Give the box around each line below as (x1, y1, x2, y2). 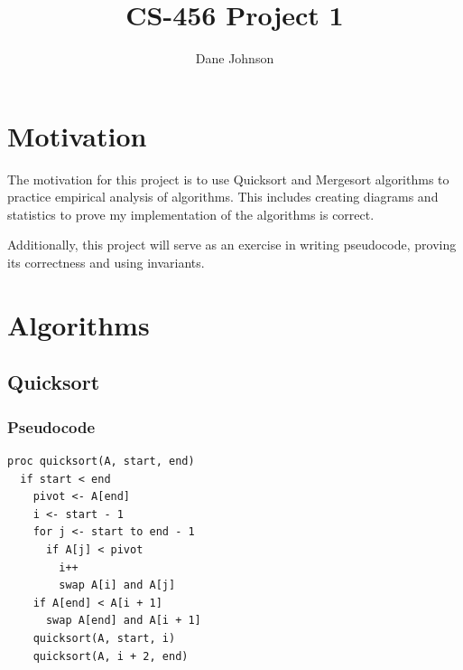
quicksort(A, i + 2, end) (32, 649, 189, 663)
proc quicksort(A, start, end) (7, 455, 195, 467)
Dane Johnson (195, 49, 274, 68)
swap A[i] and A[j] (59, 579, 176, 592)
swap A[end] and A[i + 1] (45, 614, 201, 628)
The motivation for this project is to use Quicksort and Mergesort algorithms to (7, 169, 449, 188)
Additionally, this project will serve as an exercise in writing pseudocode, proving (7, 235, 457, 254)
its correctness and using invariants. (7, 253, 205, 272)
